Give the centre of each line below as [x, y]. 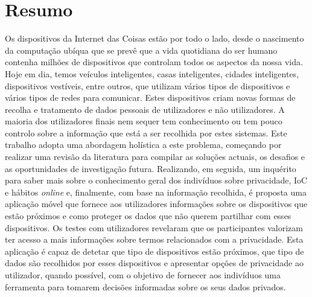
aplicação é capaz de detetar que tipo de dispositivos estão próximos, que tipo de [154, 251]
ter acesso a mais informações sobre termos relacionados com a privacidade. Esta [154, 239]
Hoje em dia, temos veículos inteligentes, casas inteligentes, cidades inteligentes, [152, 73]
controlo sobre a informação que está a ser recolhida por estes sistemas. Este [146, 133]
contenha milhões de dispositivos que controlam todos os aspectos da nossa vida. [154, 62]
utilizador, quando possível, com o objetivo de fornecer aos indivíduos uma [143, 275]
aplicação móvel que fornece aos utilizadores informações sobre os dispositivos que [156, 204]
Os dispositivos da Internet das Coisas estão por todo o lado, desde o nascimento [154, 38]
